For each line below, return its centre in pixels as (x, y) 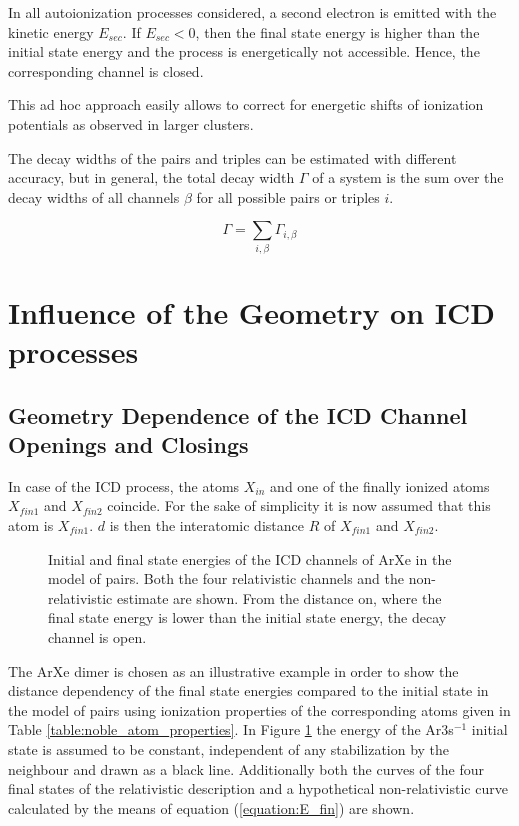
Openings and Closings (128, 444)
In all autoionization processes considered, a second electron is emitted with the (252, 12)
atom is (31, 525)
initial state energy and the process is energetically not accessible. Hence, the (244, 51)
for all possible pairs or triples (288, 196)
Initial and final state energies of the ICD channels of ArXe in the (250, 558)
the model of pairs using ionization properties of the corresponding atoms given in (259, 709)
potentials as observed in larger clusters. (131, 123)
